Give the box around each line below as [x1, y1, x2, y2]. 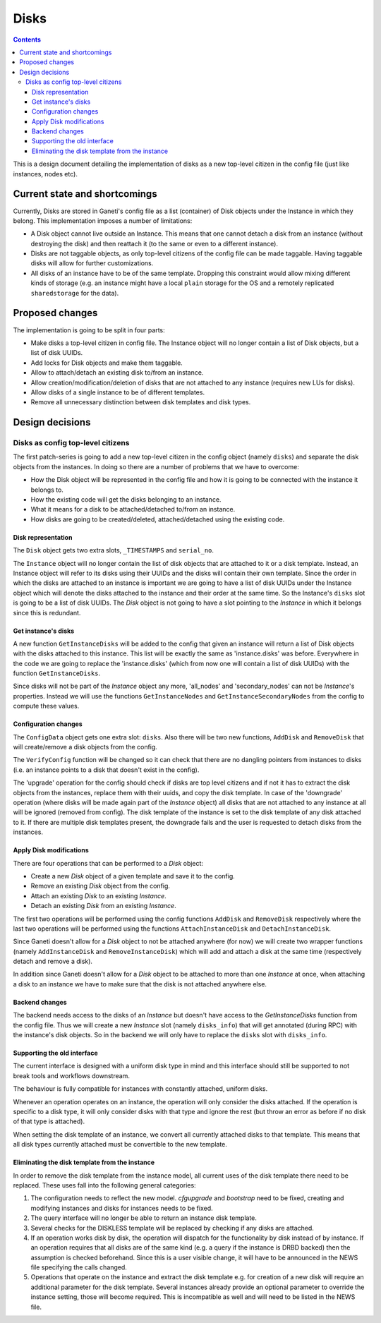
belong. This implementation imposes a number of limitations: [13, 216, 193, 225]
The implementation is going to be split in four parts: [13, 325, 165, 334]
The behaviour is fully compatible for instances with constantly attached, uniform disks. [13, 1085, 268, 1093]
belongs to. [30, 485, 64, 494]
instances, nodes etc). [13, 169, 78, 178]
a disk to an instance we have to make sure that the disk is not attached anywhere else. [13, 979, 267, 988]
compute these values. [13, 702, 80, 711]
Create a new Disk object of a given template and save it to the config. [30, 871, 236, 880]
